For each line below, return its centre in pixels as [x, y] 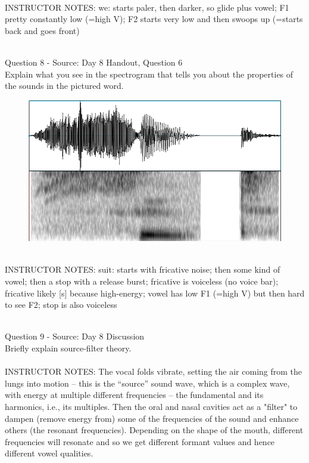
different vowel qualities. [49, 453]
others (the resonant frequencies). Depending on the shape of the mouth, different [154, 430]
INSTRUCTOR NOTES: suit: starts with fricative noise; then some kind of [143, 269]
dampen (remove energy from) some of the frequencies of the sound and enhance [152, 418]
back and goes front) [42, 30]
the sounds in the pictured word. [64, 86]
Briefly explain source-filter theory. [68, 348]
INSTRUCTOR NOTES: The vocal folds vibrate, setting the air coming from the [154, 371]
